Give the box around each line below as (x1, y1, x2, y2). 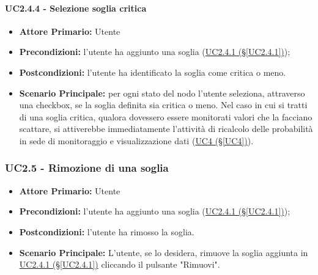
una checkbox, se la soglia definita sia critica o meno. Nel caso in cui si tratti (19, 98, 308, 111)
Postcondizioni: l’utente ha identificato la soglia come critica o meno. (19, 65, 286, 78)
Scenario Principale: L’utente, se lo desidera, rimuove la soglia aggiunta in (19, 246, 308, 258)
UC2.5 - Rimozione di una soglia (5, 160, 169, 175)
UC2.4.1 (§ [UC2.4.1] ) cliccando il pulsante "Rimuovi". (19, 258, 220, 271)
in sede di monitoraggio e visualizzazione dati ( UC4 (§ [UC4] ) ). (19, 134, 254, 147)
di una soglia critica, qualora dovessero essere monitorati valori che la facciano (19, 110, 312, 123)
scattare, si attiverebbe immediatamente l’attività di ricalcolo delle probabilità (19, 122, 313, 135)
